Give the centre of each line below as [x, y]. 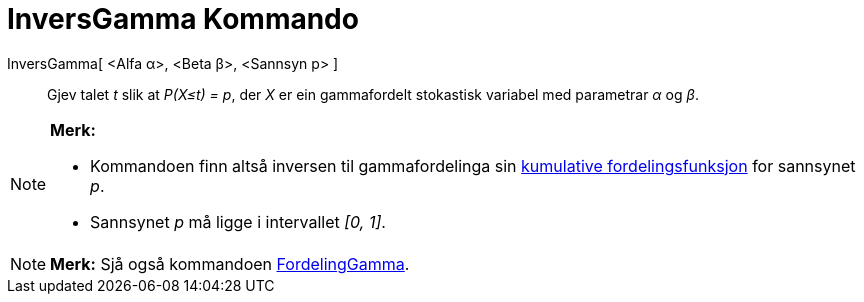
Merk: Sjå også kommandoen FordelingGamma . [230, 263]
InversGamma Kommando [183, 19]
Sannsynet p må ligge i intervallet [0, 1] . [238, 221]
